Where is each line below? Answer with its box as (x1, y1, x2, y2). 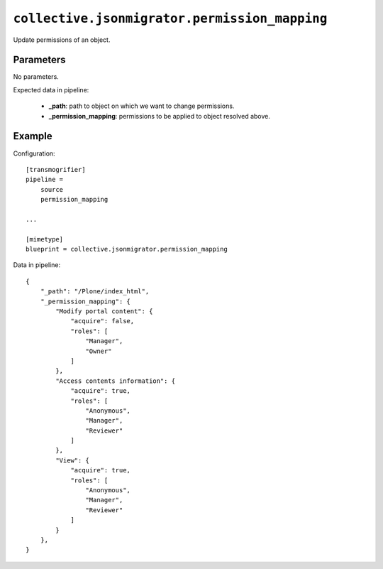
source (40, 185, 64, 193)
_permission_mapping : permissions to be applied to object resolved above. (48, 112, 271, 120)
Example (13, 130, 52, 142)
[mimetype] (26, 235, 64, 243)
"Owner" (85, 347, 112, 355)
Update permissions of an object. (13, 36, 111, 44)
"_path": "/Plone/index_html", (40, 288, 150, 296)
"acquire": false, (70, 317, 135, 325)
